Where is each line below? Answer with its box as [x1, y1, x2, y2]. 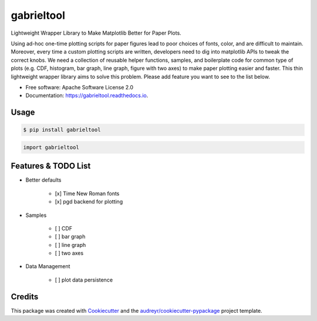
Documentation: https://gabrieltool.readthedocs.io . [25, 92, 149, 99]
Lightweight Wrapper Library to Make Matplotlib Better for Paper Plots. [11, 29, 181, 36]
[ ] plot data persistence [55, 276, 113, 283]
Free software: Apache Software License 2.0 [25, 83, 134, 91]
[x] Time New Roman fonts [55, 190, 120, 197]
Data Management [25, 263, 70, 270]
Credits [11, 292, 39, 302]
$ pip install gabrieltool [23, 126, 101, 133]
